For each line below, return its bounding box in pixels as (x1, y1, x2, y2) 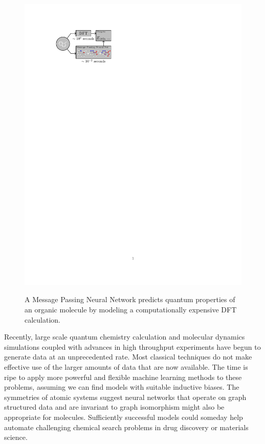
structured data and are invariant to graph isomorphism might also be (4, 401, 225, 412)
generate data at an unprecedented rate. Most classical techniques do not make (4, 351, 252, 362)
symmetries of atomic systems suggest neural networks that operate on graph (4, 391, 247, 402)
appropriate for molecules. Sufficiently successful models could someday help (4, 412, 243, 422)
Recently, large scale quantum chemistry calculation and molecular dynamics (4, 331, 245, 342)
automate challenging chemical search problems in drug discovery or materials (4, 421, 249, 432)
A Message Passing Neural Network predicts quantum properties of (25, 294, 235, 305)
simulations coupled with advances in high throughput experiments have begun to (4, 341, 261, 352)
